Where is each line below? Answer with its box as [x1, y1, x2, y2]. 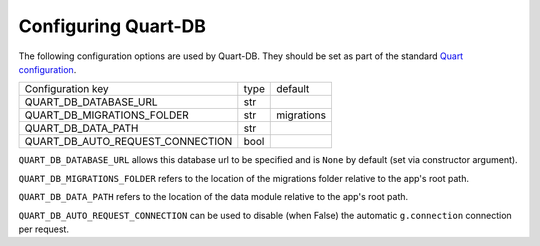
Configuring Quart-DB [18, 15, 207, 37]
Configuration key [24, 82, 109, 96]
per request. [18, 223, 70, 235]
